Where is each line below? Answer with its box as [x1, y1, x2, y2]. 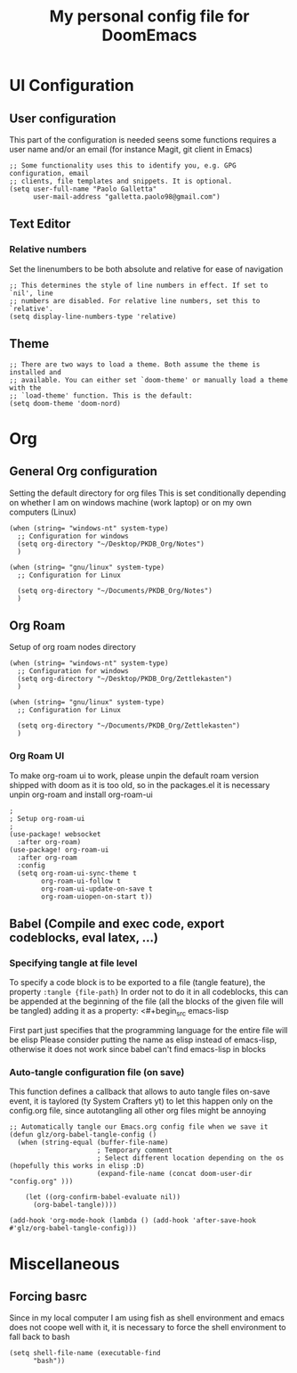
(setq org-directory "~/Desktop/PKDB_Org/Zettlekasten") [17, 675, 233, 684]
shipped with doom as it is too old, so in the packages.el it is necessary [9, 779, 270, 790]
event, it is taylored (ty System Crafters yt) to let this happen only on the [9, 1096, 274, 1106]
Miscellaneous [9, 1254, 120, 1274]
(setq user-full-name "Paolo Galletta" [9, 185, 157, 193]
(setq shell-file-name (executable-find [9, 1349, 162, 1358]
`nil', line [9, 288, 53, 298]
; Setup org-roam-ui [9, 814, 86, 823]
